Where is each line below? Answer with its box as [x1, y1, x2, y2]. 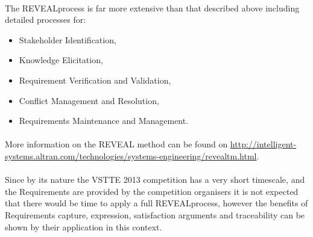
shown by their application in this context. [5, 220, 162, 233]
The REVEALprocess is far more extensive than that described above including [5, 1, 300, 14]
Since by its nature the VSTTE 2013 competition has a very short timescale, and [5, 173, 305, 186]
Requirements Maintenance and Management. [19, 114, 189, 127]
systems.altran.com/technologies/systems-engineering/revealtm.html [5, 149, 257, 162]
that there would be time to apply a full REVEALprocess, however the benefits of [5, 197, 308, 209]
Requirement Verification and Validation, [19, 73, 171, 86]
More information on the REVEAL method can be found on [5, 138, 228, 150]
